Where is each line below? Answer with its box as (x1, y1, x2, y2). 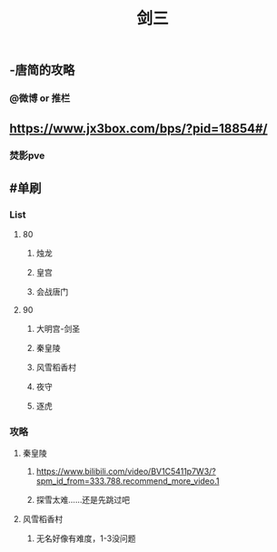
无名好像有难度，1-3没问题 (35, 533, 136, 544)
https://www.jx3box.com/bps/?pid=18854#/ (9, 120, 268, 136)
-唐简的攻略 (9, 63, 75, 78)
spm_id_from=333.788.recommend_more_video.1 (35, 476, 220, 487)
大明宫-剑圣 (35, 324, 81, 335)
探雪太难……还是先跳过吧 (35, 495, 130, 506)
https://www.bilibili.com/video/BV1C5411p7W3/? (35, 466, 216, 477)
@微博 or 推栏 (9, 92, 71, 105)
